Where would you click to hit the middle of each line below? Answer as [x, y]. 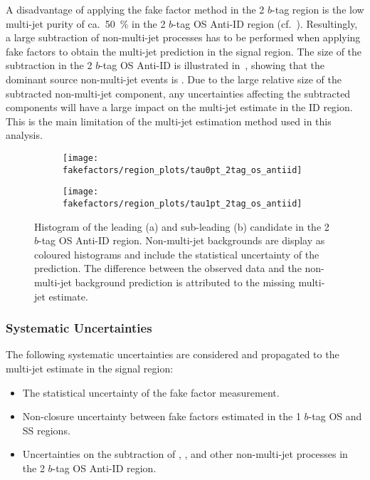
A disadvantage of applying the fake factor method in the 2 [135, 9]
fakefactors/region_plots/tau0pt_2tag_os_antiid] [183, 170]
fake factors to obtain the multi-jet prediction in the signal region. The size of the [184, 51]
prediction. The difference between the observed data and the [168, 268]
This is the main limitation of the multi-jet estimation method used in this [169, 121]
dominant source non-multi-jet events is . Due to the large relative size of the [174, 79]
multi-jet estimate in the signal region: [90, 368]
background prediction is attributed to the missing [185, 282]
